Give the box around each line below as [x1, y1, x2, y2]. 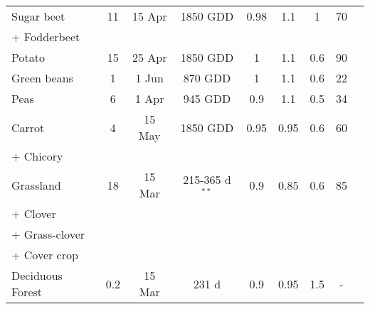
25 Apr [132, 49, 167, 65]
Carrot [11, 119, 45, 136]
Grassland [11, 176, 61, 193]
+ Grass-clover [11, 226, 85, 242]
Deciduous [11, 267, 63, 283]
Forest [11, 283, 43, 300]
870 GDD [183, 70, 231, 86]
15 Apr [132, 8, 167, 24]
